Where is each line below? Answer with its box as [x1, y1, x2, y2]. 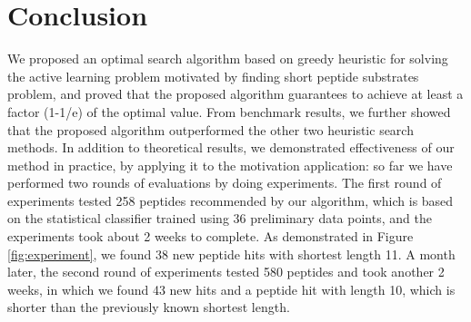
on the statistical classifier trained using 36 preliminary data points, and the [7, 209, 432, 228]
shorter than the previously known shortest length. [7, 298, 290, 317]
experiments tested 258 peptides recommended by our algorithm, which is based [7, 190, 454, 210]
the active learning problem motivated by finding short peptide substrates [7, 66, 419, 85]
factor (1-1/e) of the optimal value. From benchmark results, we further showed [7, 102, 451, 121]
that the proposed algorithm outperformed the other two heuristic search [7, 120, 414, 139]
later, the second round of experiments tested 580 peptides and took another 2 [7, 262, 445, 281]
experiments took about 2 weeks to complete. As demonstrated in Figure [7, 227, 414, 246]
